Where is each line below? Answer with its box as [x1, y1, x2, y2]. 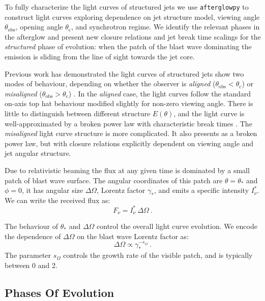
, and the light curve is [173, 108, 245, 118]
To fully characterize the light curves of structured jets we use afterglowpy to [5, 2, 249, 12]
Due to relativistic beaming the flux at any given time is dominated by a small [5, 164, 250, 175]
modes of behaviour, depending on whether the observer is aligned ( [5, 78, 216, 89]
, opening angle [15, 21, 63, 32]
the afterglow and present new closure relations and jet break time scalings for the [5, 31, 261, 42]
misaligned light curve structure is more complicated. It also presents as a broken [5, 128, 257, 139]
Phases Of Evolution [5, 284, 114, 300]
